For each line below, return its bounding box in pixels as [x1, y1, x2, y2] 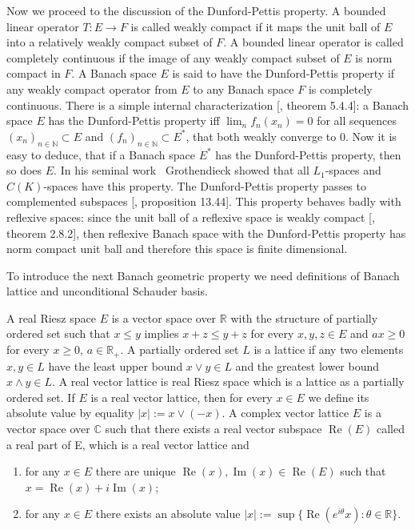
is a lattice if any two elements [253, 341, 404, 358]
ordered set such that [6, 325, 110, 342]
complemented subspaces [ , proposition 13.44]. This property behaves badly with [6, 193, 401, 210]
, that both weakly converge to [186, 127, 337, 144]
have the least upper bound [48, 357, 183, 374]
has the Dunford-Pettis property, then [215, 146, 401, 163]
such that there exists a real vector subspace [105, 420, 322, 436]
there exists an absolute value [95, 505, 241, 522]
